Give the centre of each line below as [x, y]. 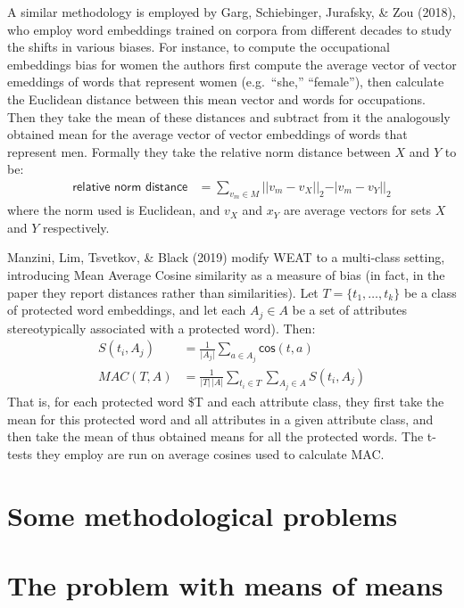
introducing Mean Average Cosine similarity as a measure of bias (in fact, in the [226, 274]
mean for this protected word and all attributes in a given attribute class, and [220, 419]
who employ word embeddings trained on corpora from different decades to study [230, 29]
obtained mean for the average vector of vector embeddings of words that [207, 134]
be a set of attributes [350, 310]
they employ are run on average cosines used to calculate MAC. [210, 453]
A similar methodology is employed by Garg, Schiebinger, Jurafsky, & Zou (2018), [232, 12]
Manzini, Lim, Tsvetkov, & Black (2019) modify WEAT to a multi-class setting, [226, 257]
